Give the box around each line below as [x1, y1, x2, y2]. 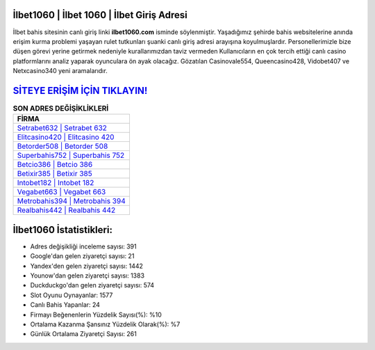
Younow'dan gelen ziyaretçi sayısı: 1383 [30, 271, 145, 280]
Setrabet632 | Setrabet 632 [17, 123, 108, 133]
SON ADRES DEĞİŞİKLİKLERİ [12, 104, 109, 113]
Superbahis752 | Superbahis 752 [17, 150, 125, 160]
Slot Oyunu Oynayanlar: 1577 [30, 291, 113, 299]
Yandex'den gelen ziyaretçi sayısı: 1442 [30, 262, 144, 270]
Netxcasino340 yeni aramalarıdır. [12, 67, 108, 75]
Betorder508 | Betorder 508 [17, 141, 108, 151]
